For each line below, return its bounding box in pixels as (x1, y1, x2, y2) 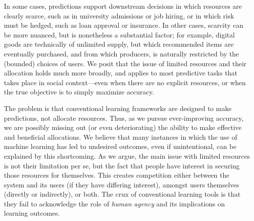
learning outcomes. (4, 208, 60, 218)
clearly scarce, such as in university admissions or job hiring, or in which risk (4, 10, 234, 20)
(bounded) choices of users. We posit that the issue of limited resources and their (4, 58, 247, 68)
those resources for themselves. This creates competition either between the (4, 170, 230, 180)
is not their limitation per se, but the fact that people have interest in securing (4, 160, 240, 170)
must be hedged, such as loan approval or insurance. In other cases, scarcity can (4, 20, 243, 30)
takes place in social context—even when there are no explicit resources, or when (4, 77, 246, 87)
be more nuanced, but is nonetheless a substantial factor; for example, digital (4, 29, 235, 39)
